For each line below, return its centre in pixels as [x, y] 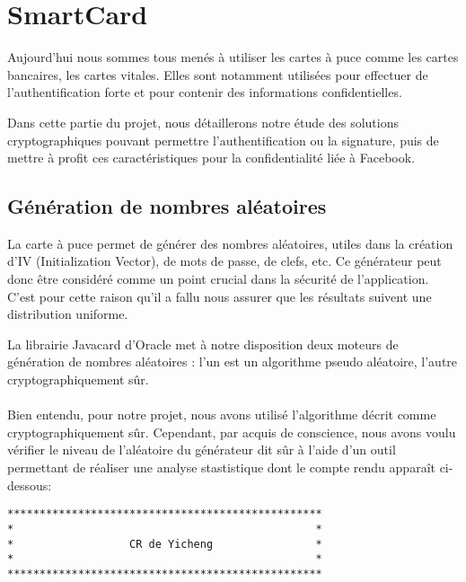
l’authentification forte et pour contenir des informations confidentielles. [205, 92]
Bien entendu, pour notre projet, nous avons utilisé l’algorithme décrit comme [222, 414]
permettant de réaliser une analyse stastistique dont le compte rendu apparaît [221, 467]
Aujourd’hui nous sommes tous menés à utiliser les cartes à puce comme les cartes [233, 57]
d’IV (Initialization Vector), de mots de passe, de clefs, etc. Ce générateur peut [224, 261]
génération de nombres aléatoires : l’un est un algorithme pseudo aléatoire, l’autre [233, 362]
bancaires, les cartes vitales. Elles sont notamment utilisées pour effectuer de [218, 74]
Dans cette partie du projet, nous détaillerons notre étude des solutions [203, 122]
